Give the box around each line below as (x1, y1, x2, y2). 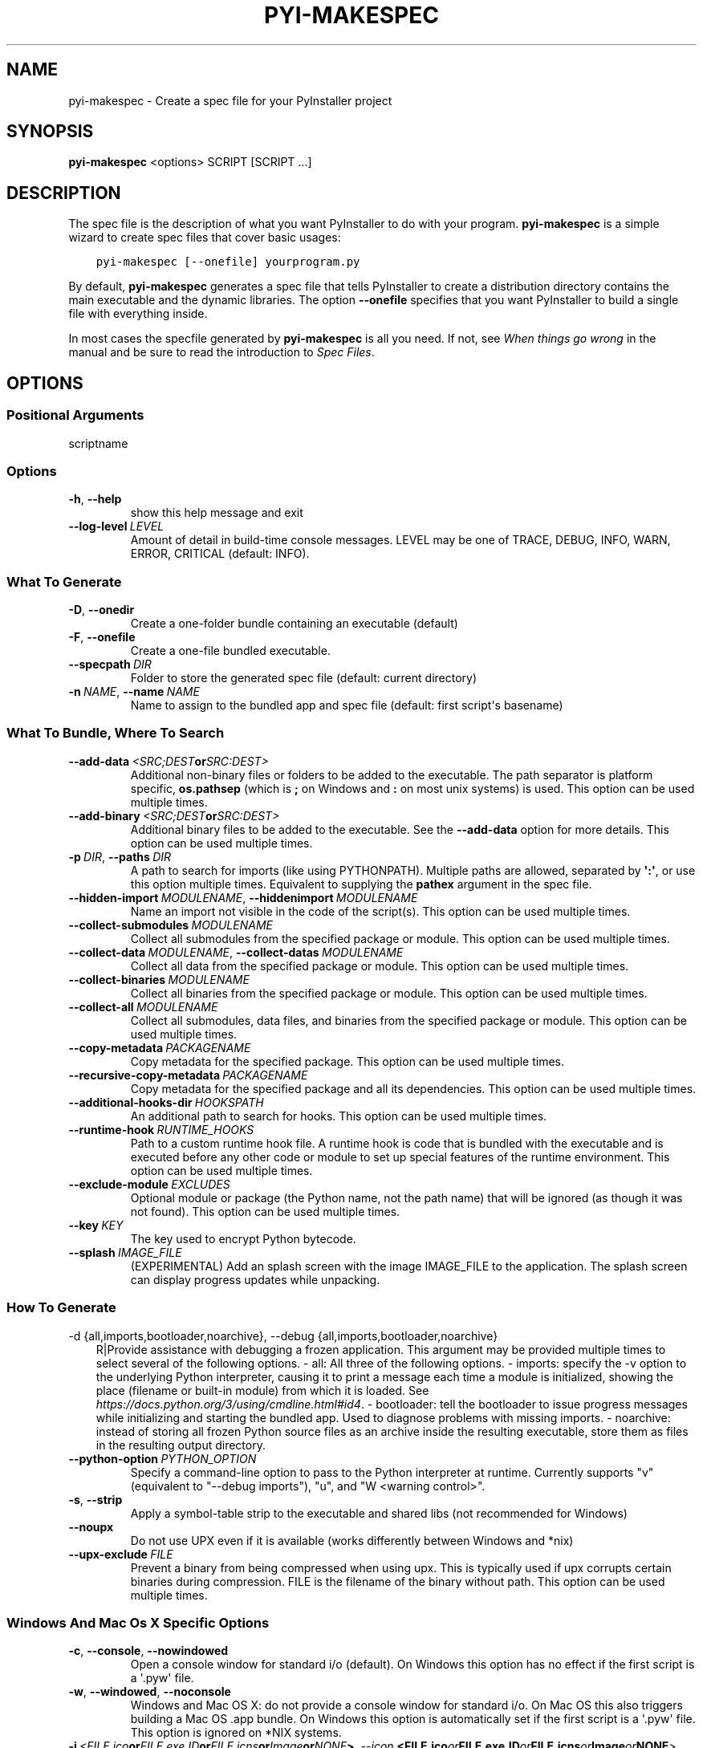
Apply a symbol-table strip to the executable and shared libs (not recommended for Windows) (130, 1506, 628, 1520)
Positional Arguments (6, 407, 144, 424)
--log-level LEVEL (68, 519, 165, 534)
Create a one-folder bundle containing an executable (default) (130, 616, 458, 630)
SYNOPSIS (6, 121, 94, 142)
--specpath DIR (68, 657, 152, 671)
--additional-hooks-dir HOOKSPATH (68, 1095, 264, 1109)
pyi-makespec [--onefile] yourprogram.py (95, 255, 360, 269)
